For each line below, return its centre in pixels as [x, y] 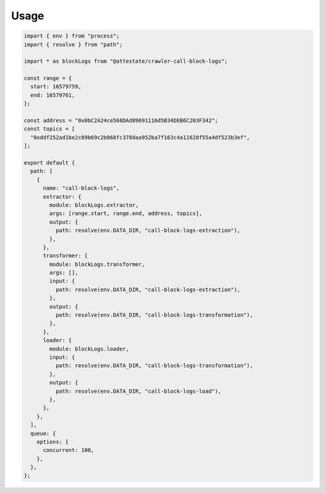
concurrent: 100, [69, 450]
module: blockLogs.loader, [89, 349]
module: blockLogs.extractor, [94, 205]
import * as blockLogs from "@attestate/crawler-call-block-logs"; [126, 61]
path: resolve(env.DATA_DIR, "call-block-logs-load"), [138, 391]
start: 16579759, [56, 87]
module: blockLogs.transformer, [97, 264]
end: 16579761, [53, 95]
